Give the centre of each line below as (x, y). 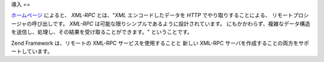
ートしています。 (32, 51)
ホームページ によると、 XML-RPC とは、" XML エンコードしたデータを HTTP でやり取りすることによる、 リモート (152, 15)
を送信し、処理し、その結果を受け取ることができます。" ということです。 (102, 32)
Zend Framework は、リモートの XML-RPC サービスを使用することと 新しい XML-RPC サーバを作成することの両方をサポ (160, 43)
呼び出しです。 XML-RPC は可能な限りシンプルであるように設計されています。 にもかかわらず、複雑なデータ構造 (171, 23)
